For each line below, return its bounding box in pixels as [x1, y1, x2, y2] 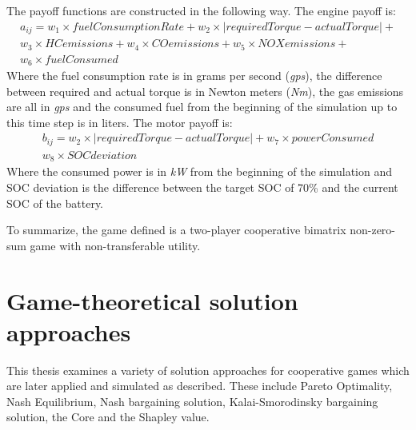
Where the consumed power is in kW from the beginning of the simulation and [6, 163, 393, 180]
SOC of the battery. [6, 194, 104, 211]
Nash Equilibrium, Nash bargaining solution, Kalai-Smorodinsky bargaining [6, 392, 378, 409]
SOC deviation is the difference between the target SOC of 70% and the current [6, 178, 398, 195]
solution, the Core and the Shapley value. [6, 408, 210, 425]
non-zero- [350, 221, 396, 238]
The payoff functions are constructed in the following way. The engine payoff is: [6, 2, 396, 18]
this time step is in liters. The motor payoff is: [6, 113, 233, 130]
